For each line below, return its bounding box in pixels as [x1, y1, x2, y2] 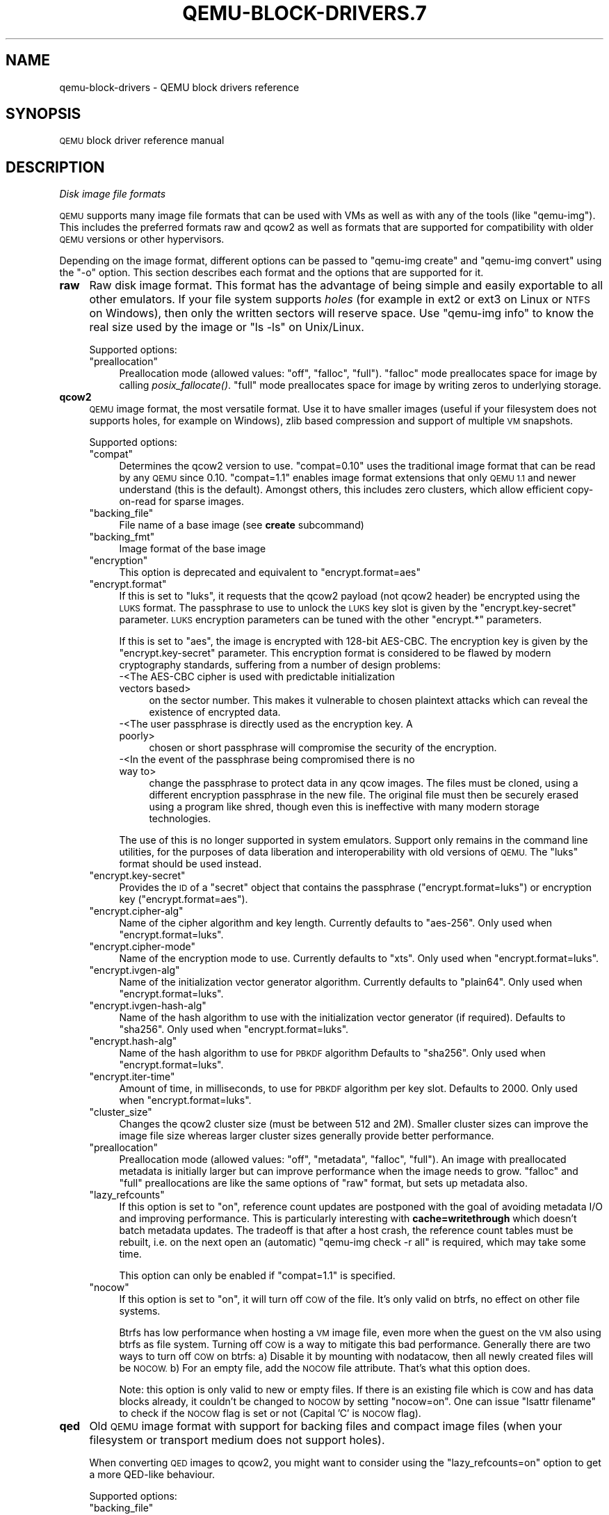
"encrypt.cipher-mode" [89, 940, 195, 953]
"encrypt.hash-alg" [89, 1035, 177, 1048]
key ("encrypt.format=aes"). [119, 893, 248, 906]
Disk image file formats [59, 188, 166, 200]
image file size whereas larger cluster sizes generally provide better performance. [119, 1130, 494, 1142]
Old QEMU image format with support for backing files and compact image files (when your [89, 1419, 562, 1434]
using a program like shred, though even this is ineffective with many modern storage [149, 801, 540, 813]
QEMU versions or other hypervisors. [59, 233, 225, 246]
